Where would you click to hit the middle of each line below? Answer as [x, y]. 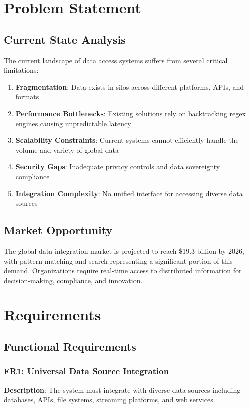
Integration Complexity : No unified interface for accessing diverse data [129, 193]
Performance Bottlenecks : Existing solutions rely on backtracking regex [131, 113]
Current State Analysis [65, 39]
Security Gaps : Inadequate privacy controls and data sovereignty [118, 167]
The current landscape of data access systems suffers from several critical [116, 60]
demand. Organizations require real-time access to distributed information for [123, 271]
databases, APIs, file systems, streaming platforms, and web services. [110, 400]
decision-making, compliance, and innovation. [73, 280]
